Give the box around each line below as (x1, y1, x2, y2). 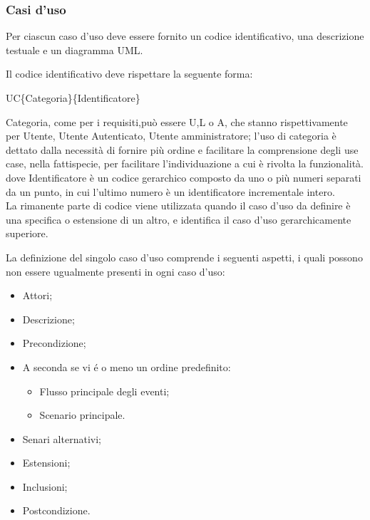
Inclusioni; (22, 479, 68, 494)
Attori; (22, 288, 53, 303)
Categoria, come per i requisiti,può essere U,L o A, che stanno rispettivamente (6, 114, 348, 129)
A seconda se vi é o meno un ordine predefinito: (22, 359, 231, 374)
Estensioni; (22, 455, 71, 470)
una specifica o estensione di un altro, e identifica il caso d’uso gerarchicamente (6, 212, 351, 227)
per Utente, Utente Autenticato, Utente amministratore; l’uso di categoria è (6, 128, 336, 143)
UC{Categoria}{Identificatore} (6, 90, 140, 105)
